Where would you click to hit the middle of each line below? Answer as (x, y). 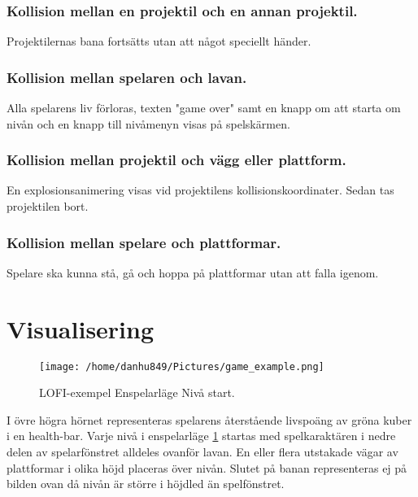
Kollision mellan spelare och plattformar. (144, 242)
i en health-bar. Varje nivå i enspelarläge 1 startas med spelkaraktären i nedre (201, 436)
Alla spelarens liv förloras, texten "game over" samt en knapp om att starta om (204, 108)
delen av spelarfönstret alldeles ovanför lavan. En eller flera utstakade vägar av (202, 451)
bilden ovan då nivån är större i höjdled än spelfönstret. (146, 484)
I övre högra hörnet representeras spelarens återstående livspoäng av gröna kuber (209, 419)
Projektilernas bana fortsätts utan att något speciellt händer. (159, 41)
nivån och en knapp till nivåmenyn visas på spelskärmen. (148, 123)
